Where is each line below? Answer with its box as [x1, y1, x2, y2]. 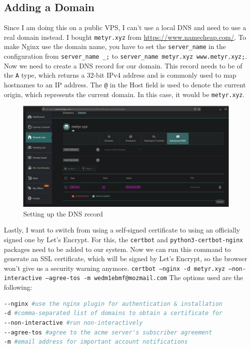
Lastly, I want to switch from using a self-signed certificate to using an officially [4, 225, 240, 235]
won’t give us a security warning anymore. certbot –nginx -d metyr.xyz [4, 263, 225, 273]
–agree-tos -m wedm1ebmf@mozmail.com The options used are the [45, 272, 243, 283]
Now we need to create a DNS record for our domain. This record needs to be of [4, 60, 243, 70]
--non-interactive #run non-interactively [4, 319, 143, 326]
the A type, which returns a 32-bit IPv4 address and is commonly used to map [4, 70, 236, 80]
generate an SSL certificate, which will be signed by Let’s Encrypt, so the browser [4, 253, 247, 264]
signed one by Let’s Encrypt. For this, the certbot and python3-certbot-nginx [4, 234, 243, 244]
